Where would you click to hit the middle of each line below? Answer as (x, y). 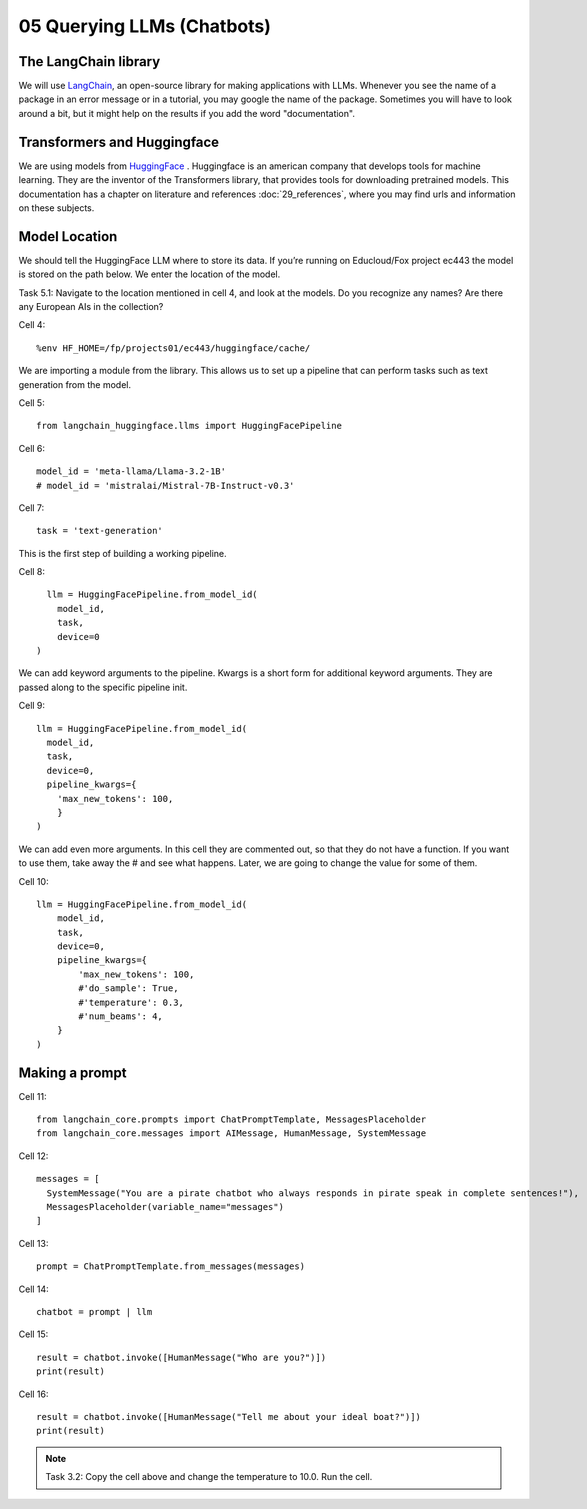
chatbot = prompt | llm (94, 1311)
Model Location (68, 236)
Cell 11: (32, 1096)
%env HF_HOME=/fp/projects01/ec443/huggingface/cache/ (173, 348)
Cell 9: (31, 706)
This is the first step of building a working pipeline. (122, 553)
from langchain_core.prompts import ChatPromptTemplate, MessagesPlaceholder (231, 1119)
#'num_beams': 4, (121, 1016)
